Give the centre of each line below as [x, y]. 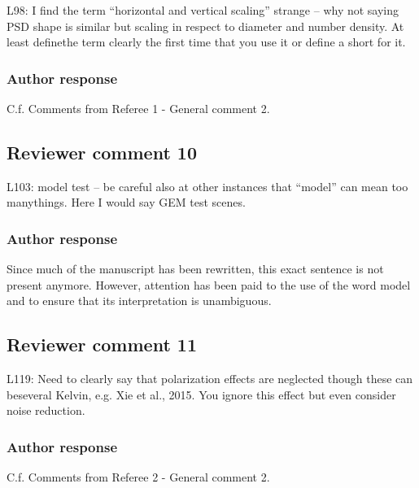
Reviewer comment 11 [102, 344]
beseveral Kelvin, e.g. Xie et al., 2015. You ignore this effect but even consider [201, 394]
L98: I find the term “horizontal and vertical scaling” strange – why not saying [203, 10]
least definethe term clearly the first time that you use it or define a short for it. [206, 42]
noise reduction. [46, 410]
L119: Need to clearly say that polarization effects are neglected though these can [210, 379]
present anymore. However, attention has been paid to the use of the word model [209, 284]
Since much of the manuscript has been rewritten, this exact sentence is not [195, 269]
